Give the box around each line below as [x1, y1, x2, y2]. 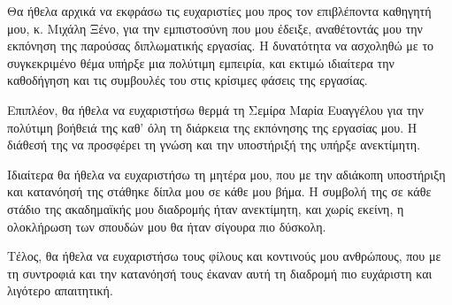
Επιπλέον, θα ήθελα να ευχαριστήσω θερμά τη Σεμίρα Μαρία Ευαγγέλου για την [7, 100, 424, 118]
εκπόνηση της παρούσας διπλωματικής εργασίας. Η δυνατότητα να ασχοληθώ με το [7, 36, 434, 55]
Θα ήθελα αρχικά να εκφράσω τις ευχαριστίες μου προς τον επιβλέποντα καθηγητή [7, 2, 432, 19]
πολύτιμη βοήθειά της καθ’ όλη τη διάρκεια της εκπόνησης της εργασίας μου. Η [7, 118, 418, 136]
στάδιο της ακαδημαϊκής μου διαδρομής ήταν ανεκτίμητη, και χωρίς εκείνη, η [7, 199, 404, 217]
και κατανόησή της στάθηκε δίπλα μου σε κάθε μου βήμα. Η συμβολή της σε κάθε [7, 182, 432, 201]
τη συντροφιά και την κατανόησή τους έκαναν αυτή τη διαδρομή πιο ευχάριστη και [7, 263, 433, 282]
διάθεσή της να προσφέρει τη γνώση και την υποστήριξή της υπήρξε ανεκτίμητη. [7, 135, 421, 154]
